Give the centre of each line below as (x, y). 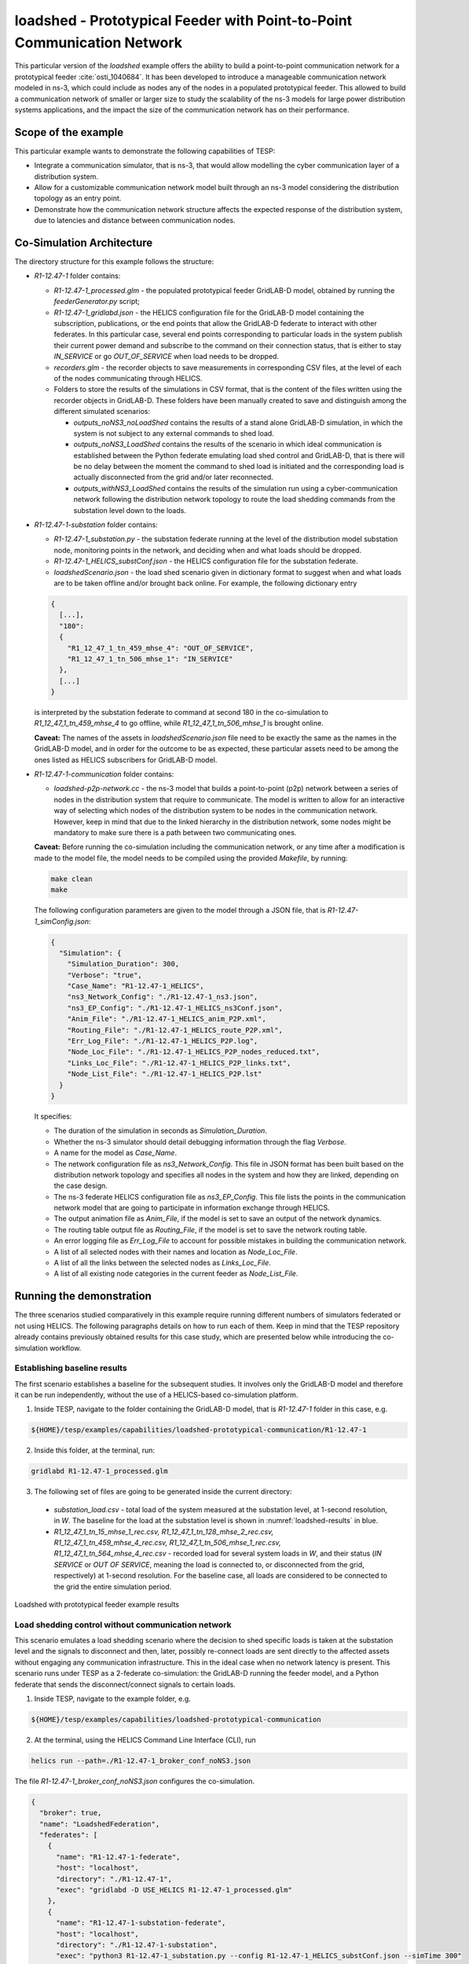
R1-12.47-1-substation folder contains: (96, 525)
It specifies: (53, 1116)
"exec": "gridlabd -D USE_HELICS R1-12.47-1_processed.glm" (174, 1890)
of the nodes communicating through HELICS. (128, 378)
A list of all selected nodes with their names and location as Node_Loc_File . (176, 1251)
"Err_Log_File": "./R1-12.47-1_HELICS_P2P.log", (163, 1041)
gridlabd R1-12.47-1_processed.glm (99, 1471)
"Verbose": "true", (105, 975)
